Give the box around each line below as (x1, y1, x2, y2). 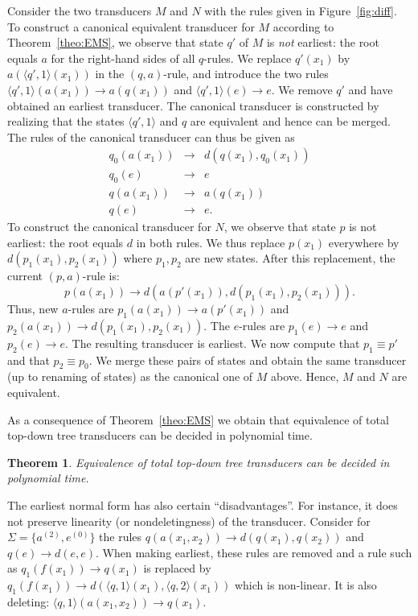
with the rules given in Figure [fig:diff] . (204, 2, 397, 19)
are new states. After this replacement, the (185, 250, 395, 267)
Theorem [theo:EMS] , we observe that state (7, 34, 223, 51)
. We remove (271, 81, 333, 97)
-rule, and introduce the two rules (163, 65, 329, 82)
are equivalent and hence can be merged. (190, 113, 391, 130)
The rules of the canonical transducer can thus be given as (7, 128, 295, 145)
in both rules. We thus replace (136, 234, 285, 250)
